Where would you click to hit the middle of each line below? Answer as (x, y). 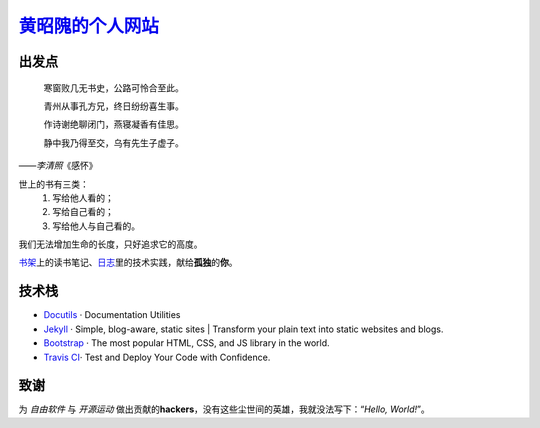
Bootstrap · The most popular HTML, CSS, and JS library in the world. (186, 343)
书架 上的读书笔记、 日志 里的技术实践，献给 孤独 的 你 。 (128, 262)
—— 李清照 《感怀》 (58, 166)
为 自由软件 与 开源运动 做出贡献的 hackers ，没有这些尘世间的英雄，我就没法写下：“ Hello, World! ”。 (224, 409)
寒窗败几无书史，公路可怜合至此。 (113, 87)
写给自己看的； (83, 212)
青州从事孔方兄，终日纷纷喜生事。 (113, 106)
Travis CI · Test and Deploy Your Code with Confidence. (157, 357)
